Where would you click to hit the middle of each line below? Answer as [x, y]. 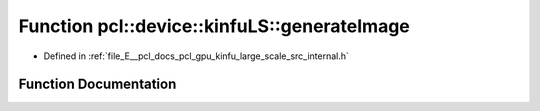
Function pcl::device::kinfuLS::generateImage [214, 26]
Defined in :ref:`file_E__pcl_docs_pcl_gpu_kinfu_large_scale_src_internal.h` [196, 56]
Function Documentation [97, 84]
